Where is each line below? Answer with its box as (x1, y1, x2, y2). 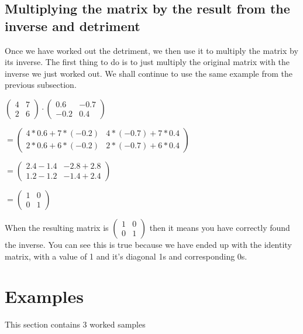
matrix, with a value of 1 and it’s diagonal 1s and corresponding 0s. (5, 250, 247, 262)
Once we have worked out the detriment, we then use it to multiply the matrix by (5, 44, 298, 56)
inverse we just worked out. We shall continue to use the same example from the (5, 67, 292, 79)
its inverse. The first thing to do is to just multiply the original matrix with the (5, 56, 290, 68)
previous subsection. (5, 79, 77, 91)
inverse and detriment (5, 16, 140, 35)
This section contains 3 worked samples (5, 318, 146, 330)
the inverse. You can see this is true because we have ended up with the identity (5, 238, 292, 250)
